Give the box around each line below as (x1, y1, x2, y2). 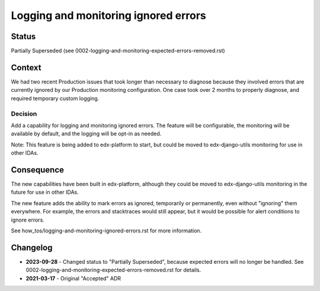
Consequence (11, 165, 65, 175)
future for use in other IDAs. (11, 188, 79, 196)
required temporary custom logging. (11, 95, 100, 102)
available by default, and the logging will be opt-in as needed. (11, 130, 162, 137)
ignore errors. (11, 216, 44, 223)
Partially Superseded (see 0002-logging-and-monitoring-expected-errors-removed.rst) (11, 47, 225, 55)
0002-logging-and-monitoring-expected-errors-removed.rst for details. (25, 267, 201, 274)
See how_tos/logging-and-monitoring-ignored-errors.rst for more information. (11, 227, 201, 234)
